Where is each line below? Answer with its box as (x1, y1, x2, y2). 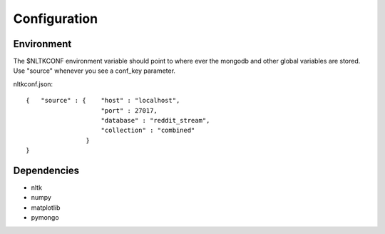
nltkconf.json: (13, 79, 53, 88)
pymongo (31, 213, 60, 222)
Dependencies (13, 165, 80, 176)
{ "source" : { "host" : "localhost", (26, 96, 180, 105)
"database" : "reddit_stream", (101, 116, 210, 125)
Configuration (13, 11, 98, 26)
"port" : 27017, (101, 106, 158, 114)
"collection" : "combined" (101, 126, 195, 135)
